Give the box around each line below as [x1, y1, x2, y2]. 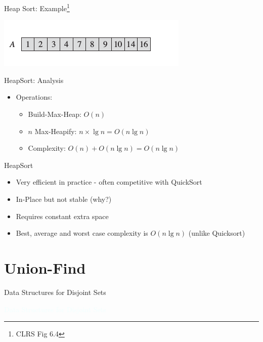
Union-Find [4, 257, 86, 278]
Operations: [16, 92, 53, 102]
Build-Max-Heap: [28, 109, 81, 119]
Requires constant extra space [16, 210, 109, 221]
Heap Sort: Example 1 [4, 2, 70, 13]
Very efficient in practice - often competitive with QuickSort [16, 177, 202, 187]
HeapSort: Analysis [4, 74, 64, 85]
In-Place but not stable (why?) [16, 194, 112, 204]
